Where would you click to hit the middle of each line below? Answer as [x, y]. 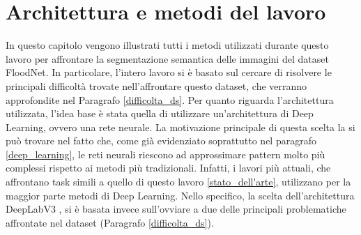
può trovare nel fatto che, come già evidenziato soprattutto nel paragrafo [161, 141]
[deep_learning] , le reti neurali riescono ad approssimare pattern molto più [166, 154]
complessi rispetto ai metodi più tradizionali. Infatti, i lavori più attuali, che [168, 168]
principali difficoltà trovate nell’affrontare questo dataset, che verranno [156, 85]
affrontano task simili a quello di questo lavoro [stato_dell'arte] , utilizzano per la [178, 182]
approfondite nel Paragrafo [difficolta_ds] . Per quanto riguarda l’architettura [170, 99]
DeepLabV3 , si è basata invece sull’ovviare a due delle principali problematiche [176, 209]
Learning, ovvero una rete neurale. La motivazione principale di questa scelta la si [180, 127]
